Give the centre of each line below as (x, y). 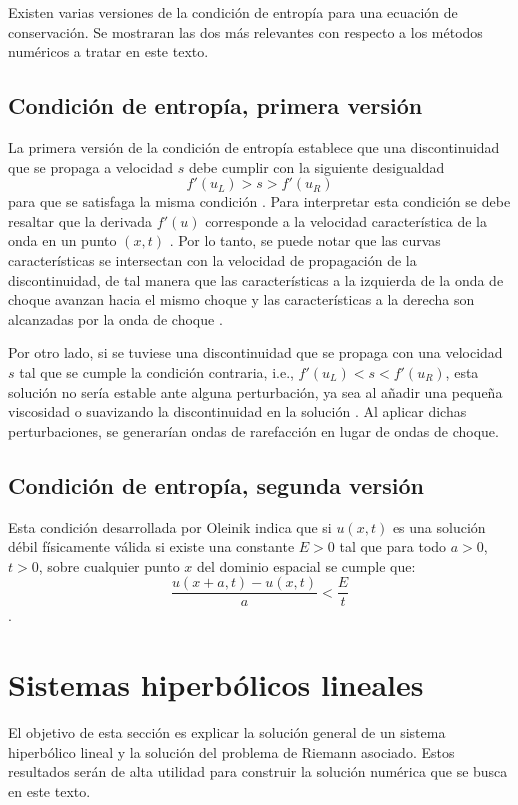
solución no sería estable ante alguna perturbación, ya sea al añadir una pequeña (255, 391)
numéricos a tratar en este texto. (108, 51)
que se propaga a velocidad (91, 166)
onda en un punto (62, 240)
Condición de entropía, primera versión (215, 105)
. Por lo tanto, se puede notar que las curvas (305, 240)
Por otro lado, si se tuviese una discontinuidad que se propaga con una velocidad (255, 352)
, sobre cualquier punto (109, 565)
